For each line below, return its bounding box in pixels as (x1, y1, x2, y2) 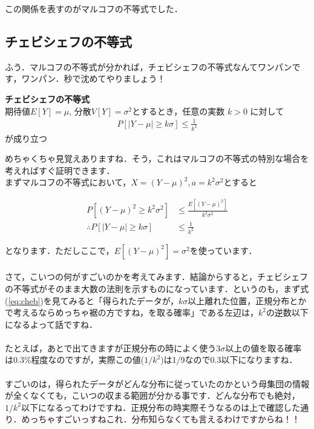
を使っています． (189, 244, 257, 256)
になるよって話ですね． (5, 318, 97, 330)
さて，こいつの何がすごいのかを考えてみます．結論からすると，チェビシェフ (5, 270, 308, 283)
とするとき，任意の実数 (132, 104, 225, 117)
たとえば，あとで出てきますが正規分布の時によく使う (5, 341, 217, 354)
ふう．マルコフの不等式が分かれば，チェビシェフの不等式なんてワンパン (5, 60, 292, 73)
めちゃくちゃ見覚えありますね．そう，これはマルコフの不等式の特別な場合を (5, 152, 309, 165)
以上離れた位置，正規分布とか (188, 294, 307, 307)
